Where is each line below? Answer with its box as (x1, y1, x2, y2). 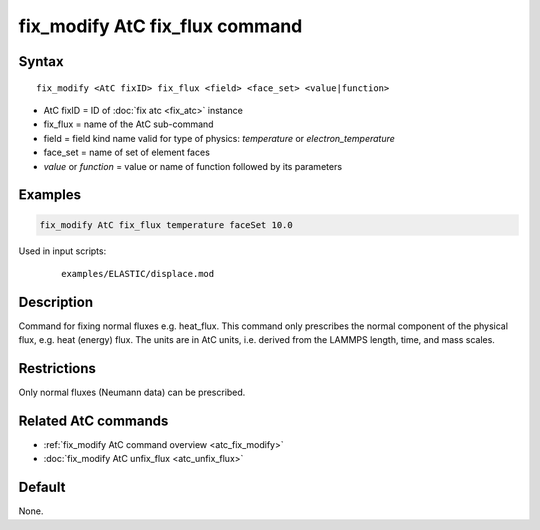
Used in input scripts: (18, 245, 107, 257)
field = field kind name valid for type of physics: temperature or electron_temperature (43, 132, 395, 144)
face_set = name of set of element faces (43, 146, 210, 159)
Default (18, 479, 66, 496)
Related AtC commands (18, 412, 169, 429)
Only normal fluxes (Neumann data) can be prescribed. (18, 386, 246, 399)
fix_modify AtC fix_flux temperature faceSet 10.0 (39, 219, 294, 230)
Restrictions (18, 360, 97, 377)
